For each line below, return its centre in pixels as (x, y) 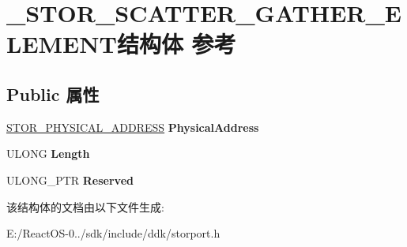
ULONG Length (48, 153)
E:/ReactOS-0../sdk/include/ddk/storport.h (113, 233)
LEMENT (62, 44)
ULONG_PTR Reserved (70, 180)
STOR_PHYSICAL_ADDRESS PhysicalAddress (133, 127)
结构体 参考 (176, 44)
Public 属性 (53, 94)
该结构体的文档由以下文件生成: (85, 206)
